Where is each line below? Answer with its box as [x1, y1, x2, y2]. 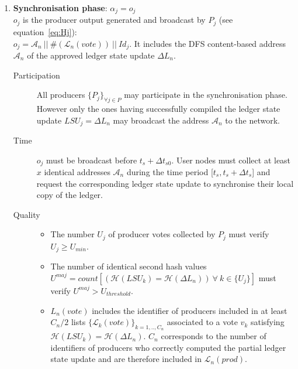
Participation [13, 69, 60, 81]
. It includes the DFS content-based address [129, 37, 286, 49]
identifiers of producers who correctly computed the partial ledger [50, 341, 286, 353]
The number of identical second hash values [50, 260, 207, 272]
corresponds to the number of [161, 330, 266, 342]
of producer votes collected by [108, 228, 216, 240]
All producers [36, 88, 85, 101]
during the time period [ [126, 166, 213, 178]
